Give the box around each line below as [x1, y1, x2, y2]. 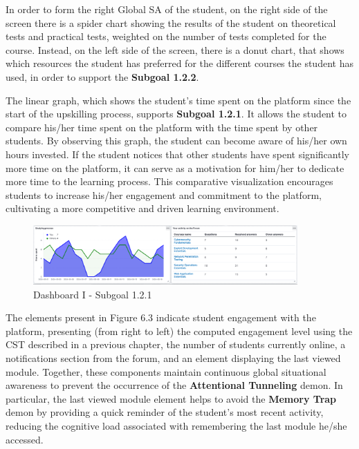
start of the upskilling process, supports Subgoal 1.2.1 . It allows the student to [6, 106, 347, 121]
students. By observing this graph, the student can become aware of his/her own [6, 133, 347, 148]
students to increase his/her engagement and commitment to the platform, [6, 187, 322, 202]
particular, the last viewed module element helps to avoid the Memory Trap [6, 391, 337, 405]
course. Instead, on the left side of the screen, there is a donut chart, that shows [6, 42, 344, 57]
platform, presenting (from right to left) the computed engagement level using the [6, 323, 353, 338]
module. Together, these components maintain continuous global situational [6, 364, 326, 379]
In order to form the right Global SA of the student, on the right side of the [6, 2, 328, 16]
